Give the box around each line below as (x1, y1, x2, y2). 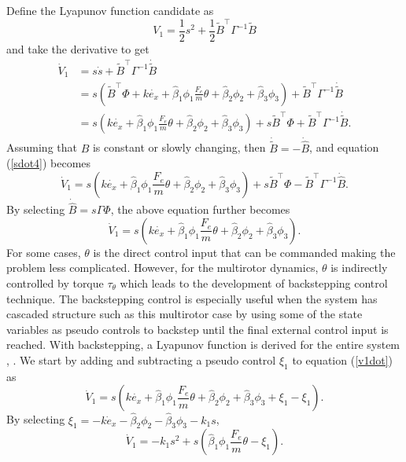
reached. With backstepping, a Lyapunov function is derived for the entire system (6, 336, 400, 353)
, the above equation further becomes (110, 201, 290, 218)
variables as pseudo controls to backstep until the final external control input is (6, 321, 389, 337)
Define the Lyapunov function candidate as (6, 2, 214, 18)
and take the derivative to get (6, 40, 149, 57)
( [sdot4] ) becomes (6, 155, 91, 171)
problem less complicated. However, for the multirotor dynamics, (6, 259, 319, 276)
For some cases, (6, 244, 81, 260)
